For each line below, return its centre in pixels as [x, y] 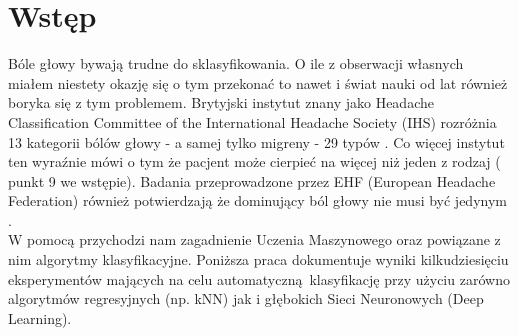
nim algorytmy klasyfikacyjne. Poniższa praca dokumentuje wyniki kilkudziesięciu [258, 259]
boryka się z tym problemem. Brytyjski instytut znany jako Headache [221, 102]
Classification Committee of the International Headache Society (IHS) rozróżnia [252, 121]
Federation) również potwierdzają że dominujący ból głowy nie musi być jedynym [257, 200]
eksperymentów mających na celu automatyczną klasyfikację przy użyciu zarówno [259, 278]
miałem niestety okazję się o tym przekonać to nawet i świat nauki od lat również [258, 82]
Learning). [40, 317]
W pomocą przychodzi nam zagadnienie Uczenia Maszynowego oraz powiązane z [254, 239]
